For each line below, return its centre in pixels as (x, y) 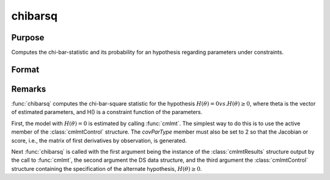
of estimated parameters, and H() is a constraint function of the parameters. (107, 112)
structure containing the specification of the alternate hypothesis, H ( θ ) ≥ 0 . (107, 168)
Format (25, 69)
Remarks (29, 89)
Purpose (28, 38)
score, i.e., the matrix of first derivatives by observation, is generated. (99, 140)
